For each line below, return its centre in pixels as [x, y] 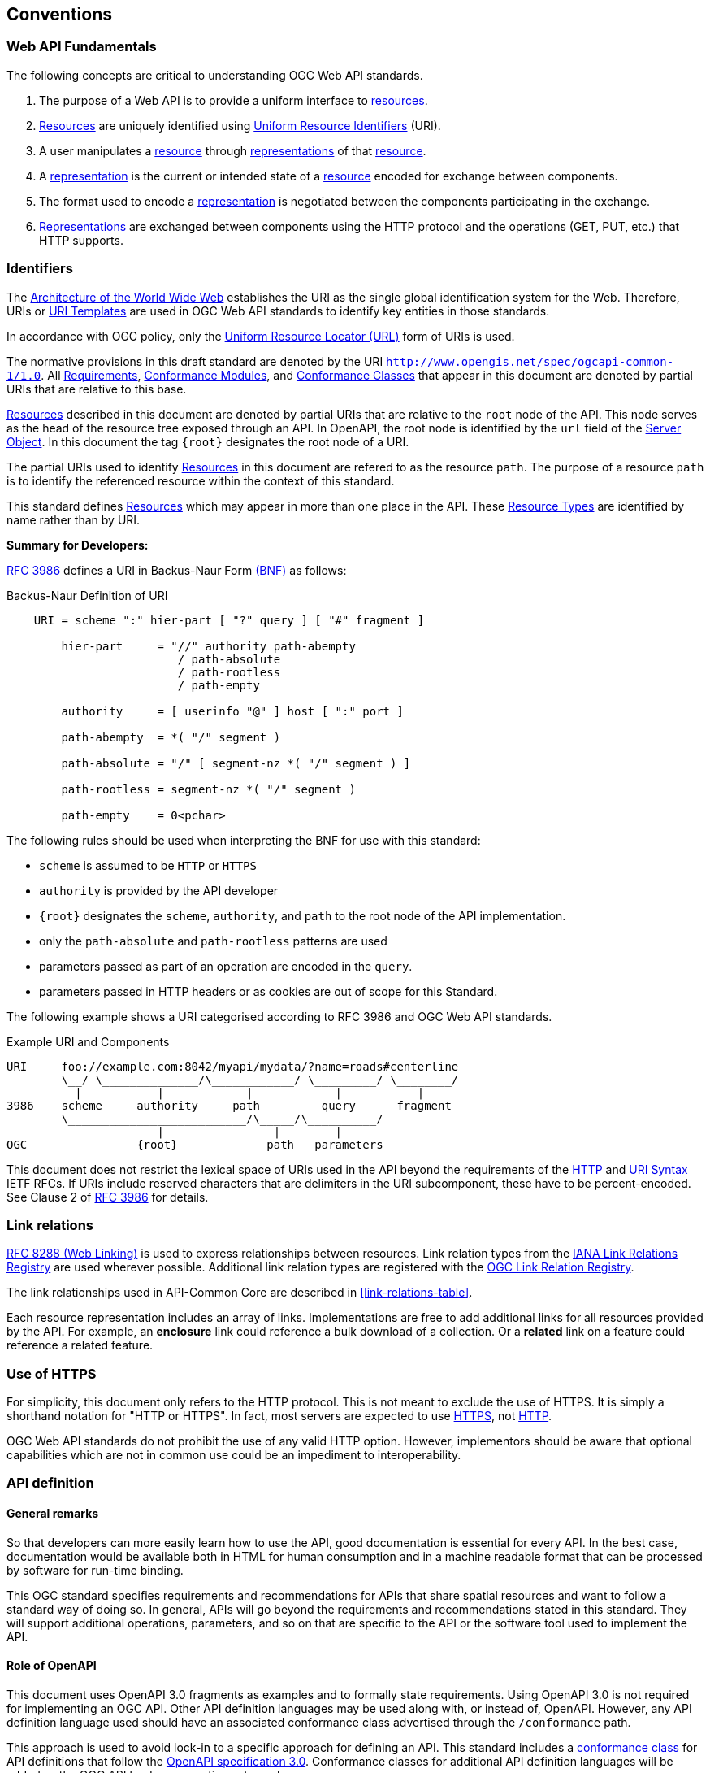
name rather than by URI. [74, 519]
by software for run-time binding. [95, 1570]
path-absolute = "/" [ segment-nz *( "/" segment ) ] [236, 763]
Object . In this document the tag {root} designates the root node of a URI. [208, 441]
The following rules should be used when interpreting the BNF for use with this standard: [244, 840]
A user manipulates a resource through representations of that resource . [233, 150]
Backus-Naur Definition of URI [87, 595]
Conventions [60, 14]
